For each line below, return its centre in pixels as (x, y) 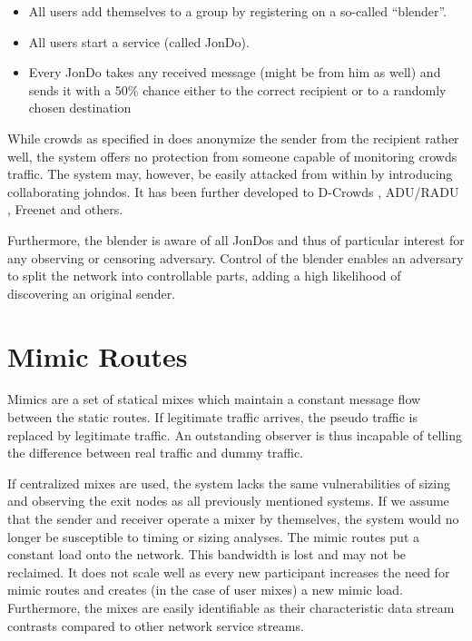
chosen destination (80, 108)
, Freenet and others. (65, 209)
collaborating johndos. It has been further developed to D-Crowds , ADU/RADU (233, 191)
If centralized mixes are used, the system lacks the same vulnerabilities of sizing (229, 483)
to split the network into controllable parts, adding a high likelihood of (204, 276)
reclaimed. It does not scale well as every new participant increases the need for (229, 572)
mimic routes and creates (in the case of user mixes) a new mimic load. (205, 590)
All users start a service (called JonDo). (139, 41)
